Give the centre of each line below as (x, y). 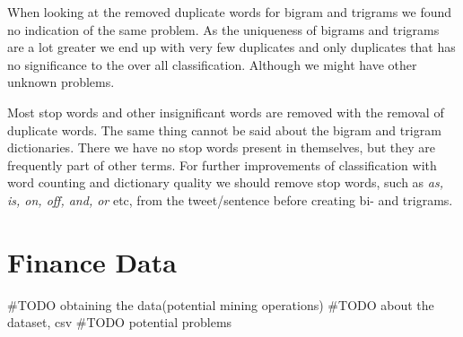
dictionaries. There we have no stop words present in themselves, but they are (221, 147)
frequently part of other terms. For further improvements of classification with (222, 164)
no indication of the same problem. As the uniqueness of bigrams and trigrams (223, 29)
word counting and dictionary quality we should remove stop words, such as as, (225, 182)
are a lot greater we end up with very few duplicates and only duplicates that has (231, 47)
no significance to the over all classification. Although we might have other (212, 64)
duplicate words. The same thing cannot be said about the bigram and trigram (224, 130)
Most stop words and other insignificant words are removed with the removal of (226, 112)
